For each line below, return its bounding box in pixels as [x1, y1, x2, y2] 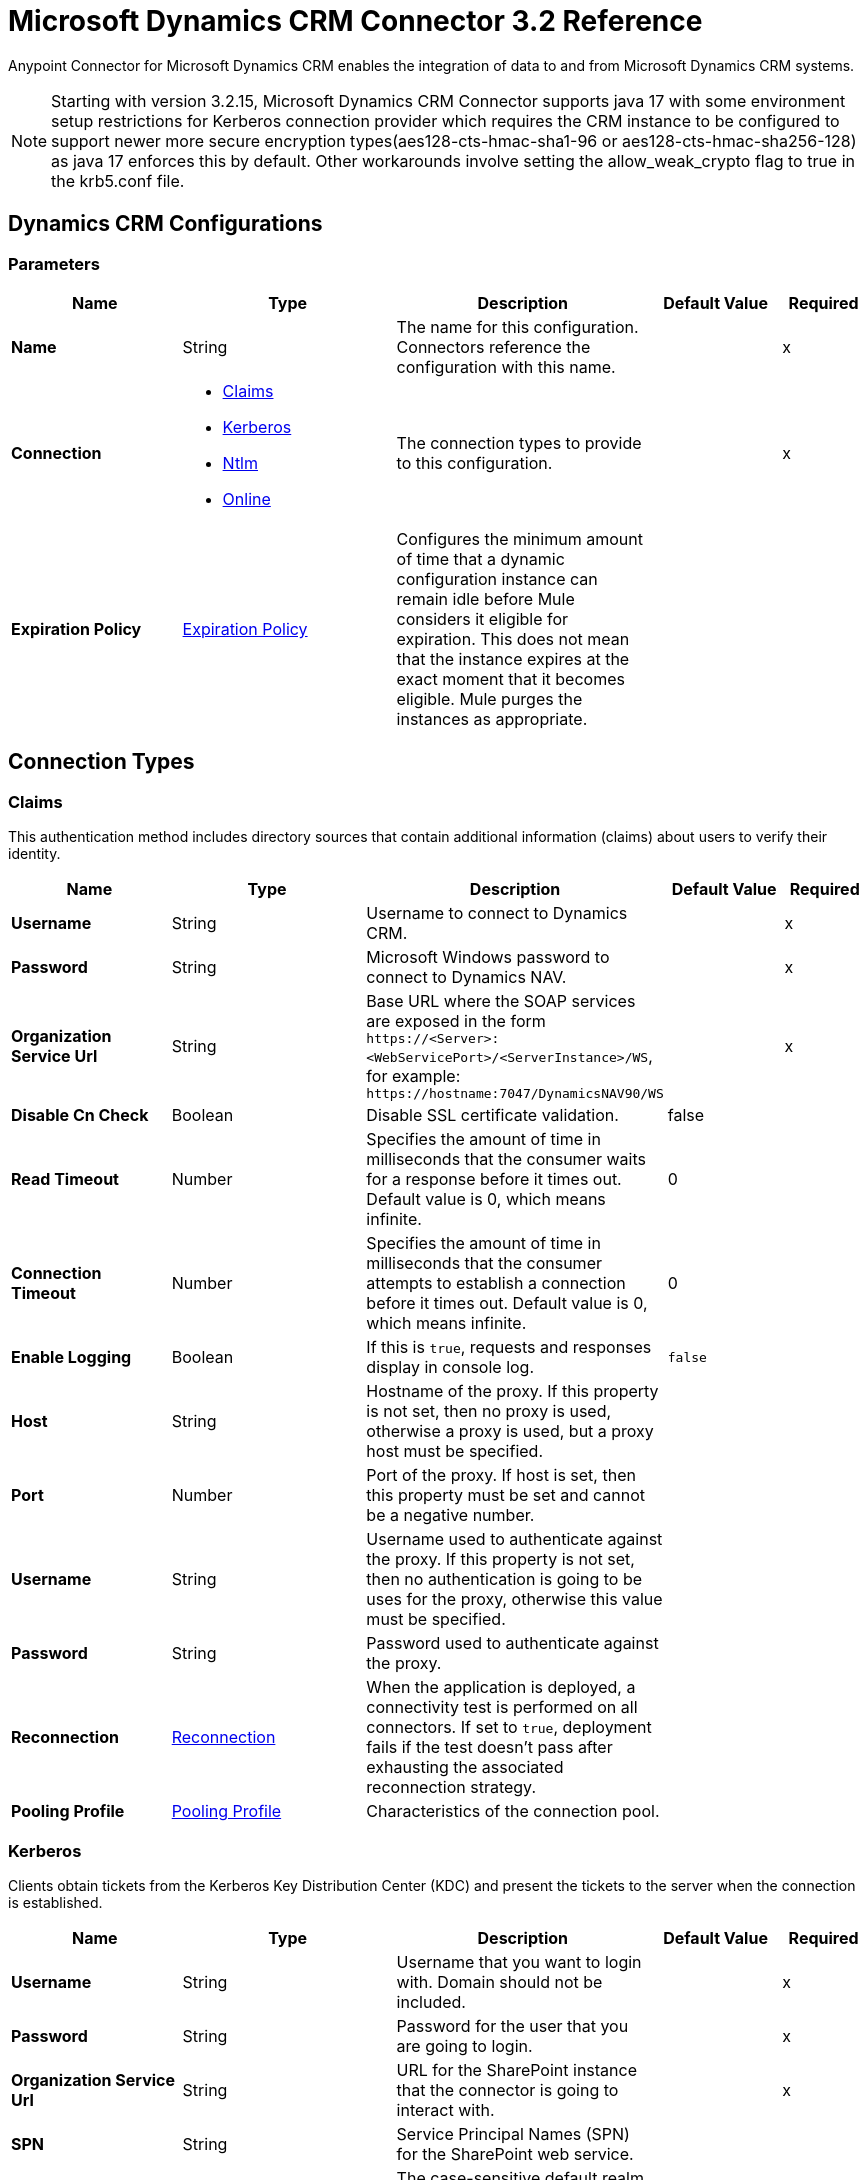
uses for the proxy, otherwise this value [366, 1589, 663, 1610]
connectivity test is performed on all [366, 1697, 638, 1718]
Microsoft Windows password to [366, 947, 610, 968]
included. [396, 1991, 466, 2012]
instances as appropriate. [396, 708, 588, 729]
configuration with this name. [396, 356, 616, 377]
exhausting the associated [366, 1757, 564, 1778]
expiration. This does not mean [396, 628, 630, 649]
